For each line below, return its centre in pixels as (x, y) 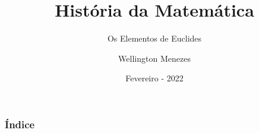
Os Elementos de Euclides (154, 38)
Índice (20, 124)
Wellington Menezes (154, 58)
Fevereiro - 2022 (154, 78)
